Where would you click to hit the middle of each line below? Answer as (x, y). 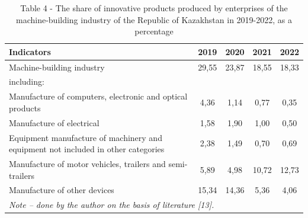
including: (27, 81)
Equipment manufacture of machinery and (86, 137)
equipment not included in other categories (87, 149)
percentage (154, 31)
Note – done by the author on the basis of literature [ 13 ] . (112, 205)
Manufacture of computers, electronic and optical (98, 96)
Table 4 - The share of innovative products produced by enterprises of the (154, 8)
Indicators (30, 51)
